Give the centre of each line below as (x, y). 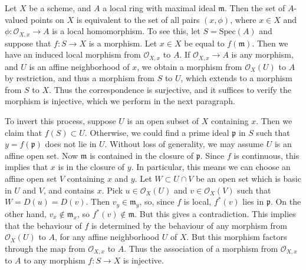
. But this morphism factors (237, 237)
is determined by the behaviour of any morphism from (189, 225)
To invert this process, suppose (60, 121)
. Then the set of (255, 8)
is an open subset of (163, 121)
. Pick (112, 190)
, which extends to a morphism (236, 78)
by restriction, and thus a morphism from (80, 78)
